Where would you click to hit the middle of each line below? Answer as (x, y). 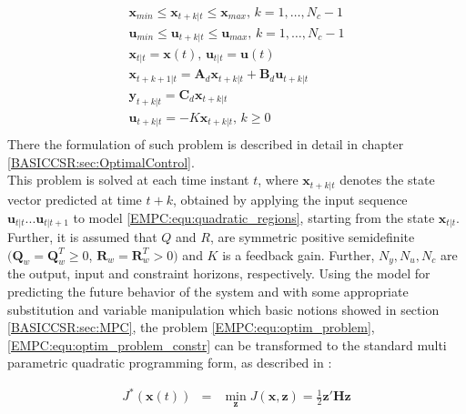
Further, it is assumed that (82, 236)
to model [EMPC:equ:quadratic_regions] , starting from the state (254, 217)
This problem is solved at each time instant (128, 180)
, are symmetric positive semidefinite (312, 236)
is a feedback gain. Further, (299, 254)
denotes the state (387, 180)
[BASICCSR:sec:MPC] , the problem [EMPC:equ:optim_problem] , (191, 327)
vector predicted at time (75, 199)
